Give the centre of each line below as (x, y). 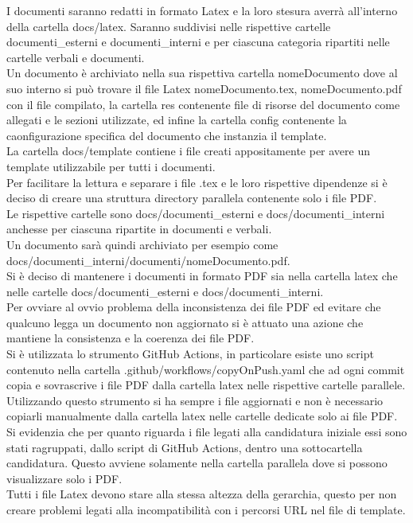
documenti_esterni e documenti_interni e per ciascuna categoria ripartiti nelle (198, 42)
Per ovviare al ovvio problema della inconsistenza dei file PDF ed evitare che (194, 307)
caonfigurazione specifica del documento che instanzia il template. (167, 135)
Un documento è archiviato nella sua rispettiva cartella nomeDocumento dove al (202, 73)
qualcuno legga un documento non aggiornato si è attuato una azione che (185, 322)
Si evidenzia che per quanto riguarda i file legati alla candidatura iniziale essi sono (207, 432)
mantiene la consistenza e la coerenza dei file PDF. (131, 338)
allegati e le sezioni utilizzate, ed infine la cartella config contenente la (177, 120)
